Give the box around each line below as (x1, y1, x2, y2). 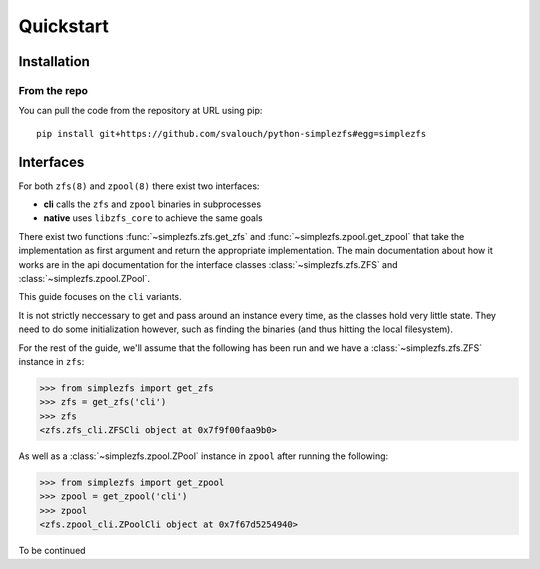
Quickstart (18, 15, 110, 37)
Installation (18, 53, 90, 70)
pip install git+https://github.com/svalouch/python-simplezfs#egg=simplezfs (36, 128, 427, 139)
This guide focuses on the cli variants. (18, 291, 182, 303)
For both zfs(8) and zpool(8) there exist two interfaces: (18, 180, 260, 192)
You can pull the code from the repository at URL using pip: (18, 105, 263, 117)
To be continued (18, 545, 86, 557)
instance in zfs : (18, 355, 85, 367)
